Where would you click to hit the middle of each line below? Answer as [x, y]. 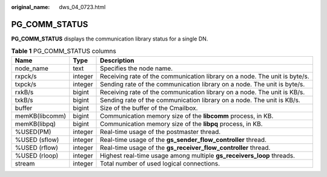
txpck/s [25, 84]
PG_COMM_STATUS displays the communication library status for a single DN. [110, 39]
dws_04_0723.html [82, 7]
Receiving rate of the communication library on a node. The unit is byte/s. [205, 76]
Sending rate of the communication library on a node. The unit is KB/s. [200, 100]
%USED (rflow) [37, 147]
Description [117, 60]
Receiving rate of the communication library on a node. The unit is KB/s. [203, 92]
